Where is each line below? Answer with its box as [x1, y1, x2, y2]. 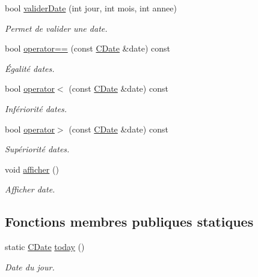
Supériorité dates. [5, 143, 70, 155]
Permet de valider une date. [5, 22, 108, 34]
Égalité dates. [5, 62, 55, 74]
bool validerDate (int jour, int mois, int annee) [5, 2, 177, 14]
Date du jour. [5, 260, 55, 273]
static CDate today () [5, 240, 85, 253]
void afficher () [5, 162, 59, 175]
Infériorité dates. [5, 102, 67, 115]
